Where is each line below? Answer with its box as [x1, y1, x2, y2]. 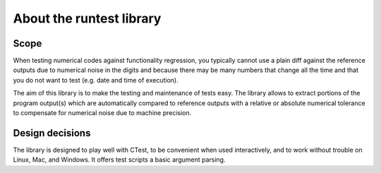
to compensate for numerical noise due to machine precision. [13, 109, 192, 117]
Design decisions [13, 127, 91, 139]
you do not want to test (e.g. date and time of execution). [13, 76, 179, 84]
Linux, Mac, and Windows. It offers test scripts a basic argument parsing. [13, 155, 226, 164]
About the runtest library [13, 11, 162, 26]
